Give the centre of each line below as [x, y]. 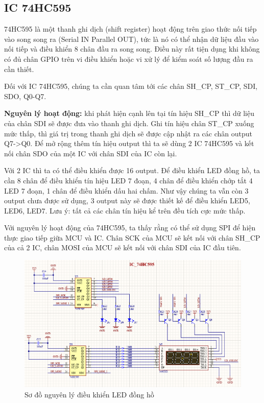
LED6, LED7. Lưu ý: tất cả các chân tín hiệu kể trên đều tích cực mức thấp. [125, 210]
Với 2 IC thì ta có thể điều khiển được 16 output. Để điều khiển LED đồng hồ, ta [132, 170]
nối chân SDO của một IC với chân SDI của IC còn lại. [91, 153]
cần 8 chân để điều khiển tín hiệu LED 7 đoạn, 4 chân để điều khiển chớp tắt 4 [128, 180]
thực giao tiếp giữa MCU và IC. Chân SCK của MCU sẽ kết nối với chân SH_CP [132, 237]
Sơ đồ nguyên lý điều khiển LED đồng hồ [89, 394]
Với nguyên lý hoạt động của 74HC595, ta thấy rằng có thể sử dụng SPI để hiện [130, 228]
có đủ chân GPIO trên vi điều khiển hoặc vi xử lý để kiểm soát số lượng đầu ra [129, 58]
